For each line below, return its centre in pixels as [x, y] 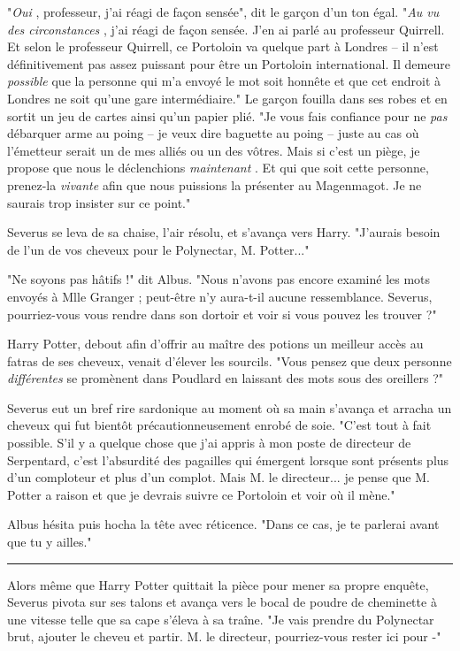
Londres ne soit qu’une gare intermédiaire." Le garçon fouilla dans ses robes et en [227, 98]
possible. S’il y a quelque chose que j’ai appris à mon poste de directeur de [209, 443]
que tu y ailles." [50, 542]
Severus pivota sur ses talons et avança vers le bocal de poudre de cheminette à [222, 602]
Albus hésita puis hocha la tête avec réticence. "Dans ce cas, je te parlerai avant [223, 524]
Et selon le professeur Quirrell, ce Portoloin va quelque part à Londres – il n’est [223, 46]
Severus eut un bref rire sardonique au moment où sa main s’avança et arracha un [230, 407]
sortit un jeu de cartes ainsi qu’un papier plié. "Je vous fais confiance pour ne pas [227, 115]
